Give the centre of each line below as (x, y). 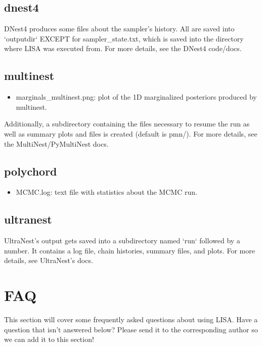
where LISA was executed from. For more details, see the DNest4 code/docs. (123, 48)
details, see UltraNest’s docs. (49, 260)
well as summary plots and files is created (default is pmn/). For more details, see (131, 133)
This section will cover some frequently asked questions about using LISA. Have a (131, 319)
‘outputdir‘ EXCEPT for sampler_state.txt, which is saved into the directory (124, 38)
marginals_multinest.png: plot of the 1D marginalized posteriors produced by (136, 97)
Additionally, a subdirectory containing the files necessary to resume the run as (127, 124)
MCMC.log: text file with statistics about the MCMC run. (106, 192)
